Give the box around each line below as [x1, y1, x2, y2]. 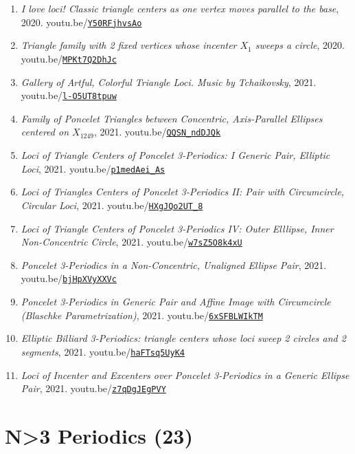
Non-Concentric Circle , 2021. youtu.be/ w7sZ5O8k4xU [21, 235, 242, 249]
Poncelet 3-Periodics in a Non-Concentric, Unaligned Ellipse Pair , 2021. [21, 257, 327, 272]
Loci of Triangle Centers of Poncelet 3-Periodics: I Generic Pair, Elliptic [21, 148, 330, 162]
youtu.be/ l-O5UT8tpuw [21, 88, 117, 102]
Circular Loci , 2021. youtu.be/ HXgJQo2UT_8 [21, 197, 203, 212]
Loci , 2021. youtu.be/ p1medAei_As [21, 161, 165, 175]
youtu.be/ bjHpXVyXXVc [21, 271, 117, 285]
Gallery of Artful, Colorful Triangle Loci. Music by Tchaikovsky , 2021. [21, 74, 317, 89]
